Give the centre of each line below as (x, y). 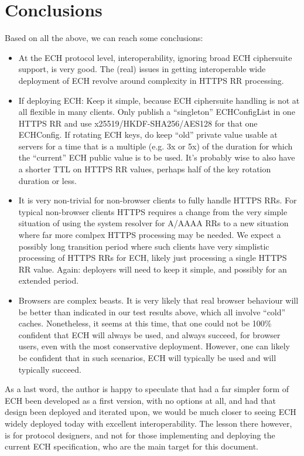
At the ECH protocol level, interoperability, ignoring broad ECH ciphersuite (155, 57)
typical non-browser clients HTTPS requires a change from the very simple (153, 211)
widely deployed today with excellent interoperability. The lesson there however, (148, 423)
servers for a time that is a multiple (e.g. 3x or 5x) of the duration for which (156, 146)
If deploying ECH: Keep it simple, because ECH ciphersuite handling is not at (159, 100)
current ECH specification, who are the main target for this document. (131, 446)
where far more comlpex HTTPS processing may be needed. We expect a (150, 235)
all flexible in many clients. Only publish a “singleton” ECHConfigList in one (157, 112)
